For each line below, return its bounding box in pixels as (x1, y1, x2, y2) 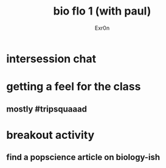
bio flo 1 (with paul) (53, 4, 151, 18)
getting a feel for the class (6, 80, 141, 93)
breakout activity (6, 128, 95, 142)
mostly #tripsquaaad (6, 104, 87, 114)
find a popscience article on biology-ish (6, 152, 161, 163)
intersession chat (6, 52, 97, 66)
